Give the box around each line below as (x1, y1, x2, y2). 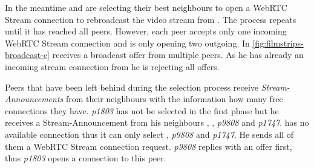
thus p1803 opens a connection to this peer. (5, 152, 166, 164)
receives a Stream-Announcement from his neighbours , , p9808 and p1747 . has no (5, 116, 309, 129)
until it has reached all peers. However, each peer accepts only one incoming (5, 25, 287, 37)
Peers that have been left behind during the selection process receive (5, 80, 259, 93)
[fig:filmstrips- (252, 36, 304, 49)
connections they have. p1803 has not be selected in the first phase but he (5, 104, 279, 117)
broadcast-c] (5, 48, 50, 61)
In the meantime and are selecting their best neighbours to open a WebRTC (5, 1, 287, 13)
